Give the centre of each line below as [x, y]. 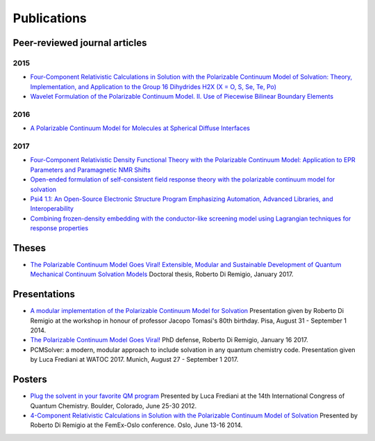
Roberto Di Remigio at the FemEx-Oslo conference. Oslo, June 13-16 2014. [136, 425]
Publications [50, 18]
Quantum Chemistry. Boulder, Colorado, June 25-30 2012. [114, 406]
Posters [30, 379]
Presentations [44, 295]
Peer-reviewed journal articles [80, 43]
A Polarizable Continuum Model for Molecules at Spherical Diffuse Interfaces [140, 128]
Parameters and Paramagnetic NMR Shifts [90, 170]
